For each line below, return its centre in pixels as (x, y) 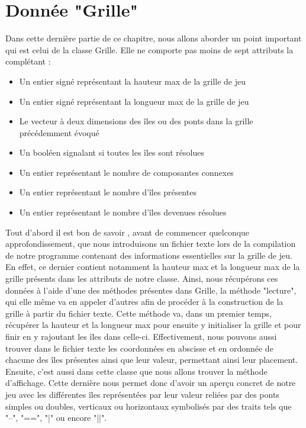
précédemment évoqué (59, 132)
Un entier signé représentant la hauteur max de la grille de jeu (133, 81)
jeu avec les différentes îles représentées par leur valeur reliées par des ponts (142, 394)
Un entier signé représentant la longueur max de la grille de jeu (134, 101)
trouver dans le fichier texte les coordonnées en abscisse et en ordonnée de (139, 348)
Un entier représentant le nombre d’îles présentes (108, 192)
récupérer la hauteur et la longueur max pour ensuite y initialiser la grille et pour (153, 325)
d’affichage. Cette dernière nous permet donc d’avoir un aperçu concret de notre (151, 383)
